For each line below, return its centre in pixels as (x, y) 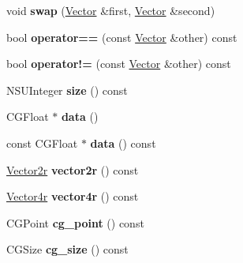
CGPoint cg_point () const (75, 222)
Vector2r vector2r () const (73, 169)
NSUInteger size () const (67, 90)
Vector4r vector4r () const (73, 196)
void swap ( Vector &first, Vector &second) (111, 10)
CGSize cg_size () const (67, 249)
